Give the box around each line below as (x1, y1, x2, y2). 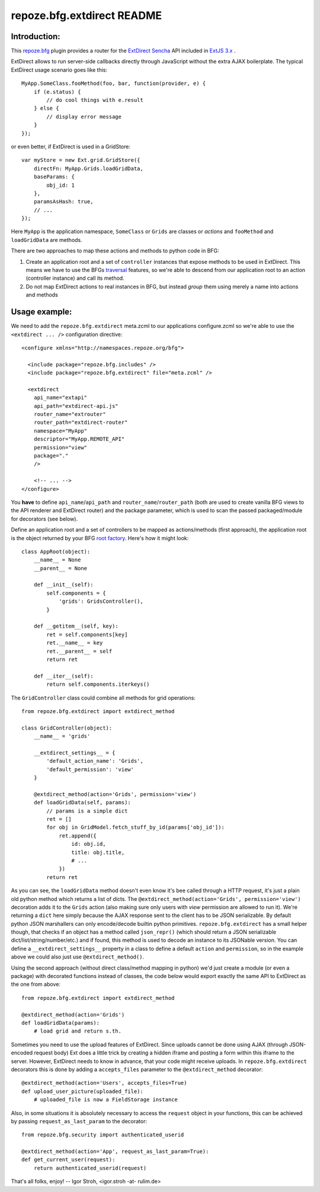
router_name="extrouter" (33, 411, 106, 418)
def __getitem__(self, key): (33, 623, 119, 629)
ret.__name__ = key (46, 640, 103, 646)
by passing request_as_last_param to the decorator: (11, 1117, 148, 1124)
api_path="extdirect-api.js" (33, 402, 119, 409)
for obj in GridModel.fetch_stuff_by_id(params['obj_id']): (46, 824, 225, 831)
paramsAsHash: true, (33, 199, 94, 205)
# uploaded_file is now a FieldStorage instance (33, 1097, 178, 1103)
